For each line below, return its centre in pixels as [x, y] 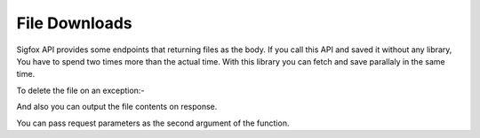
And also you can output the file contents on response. [117, 107]
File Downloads [74, 23]
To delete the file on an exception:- [80, 90]
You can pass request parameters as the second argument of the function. [153, 123]
